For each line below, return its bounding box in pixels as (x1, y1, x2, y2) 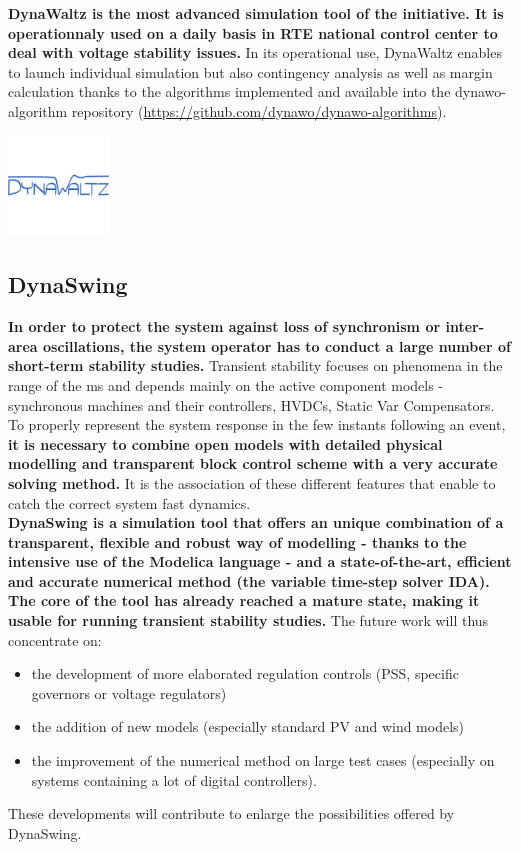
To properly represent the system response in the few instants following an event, (8, 414, 506, 435)
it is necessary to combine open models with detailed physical (8, 433, 443, 454)
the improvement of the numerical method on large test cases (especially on (31, 750, 495, 771)
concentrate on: (8, 629, 102, 650)
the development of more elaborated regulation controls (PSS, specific (31, 663, 459, 684)
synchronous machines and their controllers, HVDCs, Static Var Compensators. (8, 394, 495, 415)
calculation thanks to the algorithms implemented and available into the (8, 81, 451, 102)
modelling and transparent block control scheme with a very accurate (8, 453, 498, 474)
